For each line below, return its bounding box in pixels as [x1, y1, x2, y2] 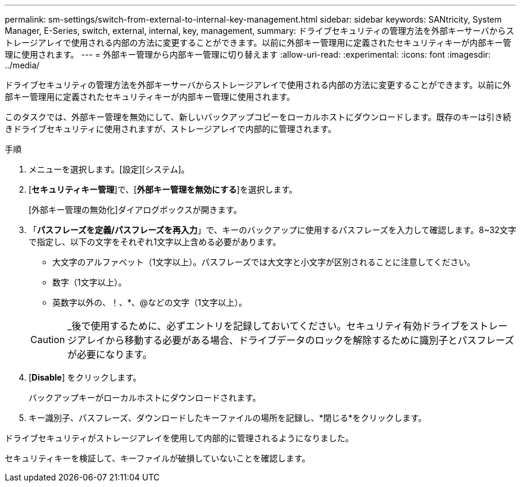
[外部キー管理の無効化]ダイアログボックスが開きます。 [29, 205, 242, 215]
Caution [30, 334, 65, 345]
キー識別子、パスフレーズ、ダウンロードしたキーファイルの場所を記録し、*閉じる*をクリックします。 [29, 413, 427, 423]
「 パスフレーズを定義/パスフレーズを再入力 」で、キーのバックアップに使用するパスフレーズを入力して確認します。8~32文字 [29, 225, 516, 235]
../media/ [5, 60, 40, 70]
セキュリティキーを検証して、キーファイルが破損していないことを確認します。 [5, 453, 310, 463]
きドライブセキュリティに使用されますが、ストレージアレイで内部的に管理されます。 [5, 124, 337, 134]
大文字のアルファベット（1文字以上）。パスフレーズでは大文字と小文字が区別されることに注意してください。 [52, 257, 476, 267]
